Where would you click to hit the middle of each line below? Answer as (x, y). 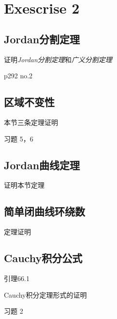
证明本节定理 (24, 185)
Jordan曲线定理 (42, 165)
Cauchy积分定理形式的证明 (45, 294)
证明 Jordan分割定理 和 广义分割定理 (58, 59)
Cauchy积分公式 (43, 258)
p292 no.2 (18, 76)
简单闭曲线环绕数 (44, 211)
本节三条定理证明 (31, 122)
